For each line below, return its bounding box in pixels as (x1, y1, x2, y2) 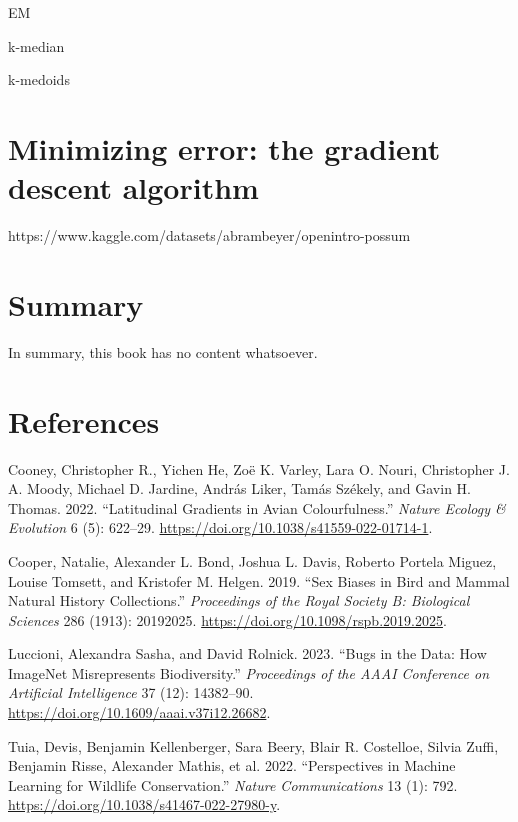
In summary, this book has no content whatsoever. (8, 341, 318, 362)
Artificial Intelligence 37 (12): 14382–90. (8, 682, 254, 703)
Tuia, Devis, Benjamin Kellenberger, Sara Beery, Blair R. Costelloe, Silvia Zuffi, (8, 735, 499, 756)
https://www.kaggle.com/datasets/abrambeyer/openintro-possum (8, 225, 411, 246)
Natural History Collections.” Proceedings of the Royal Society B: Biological (8, 590, 470, 611)
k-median (8, 35, 65, 56)
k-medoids (8, 69, 70, 90)
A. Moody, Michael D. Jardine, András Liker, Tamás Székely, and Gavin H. (8, 478, 471, 499)
